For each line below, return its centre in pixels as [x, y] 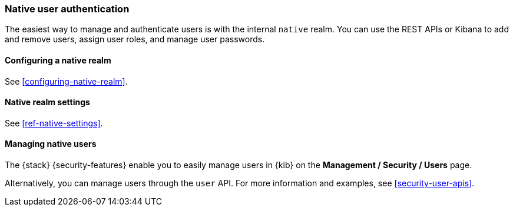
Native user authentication [67, 9]
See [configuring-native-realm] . [66, 81]
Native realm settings [47, 102]
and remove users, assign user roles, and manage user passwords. [135, 39]
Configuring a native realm [58, 60]
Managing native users [51, 144]
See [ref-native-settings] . [54, 123]
